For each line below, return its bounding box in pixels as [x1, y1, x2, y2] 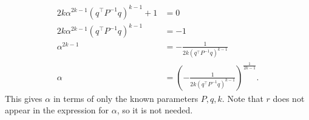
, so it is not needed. [117, 104, 193, 116]
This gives [5, 92, 42, 104]
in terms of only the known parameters [53, 92, 199, 104]
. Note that [222, 92, 263, 104]
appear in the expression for [5, 104, 109, 116]
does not [273, 92, 305, 104]
